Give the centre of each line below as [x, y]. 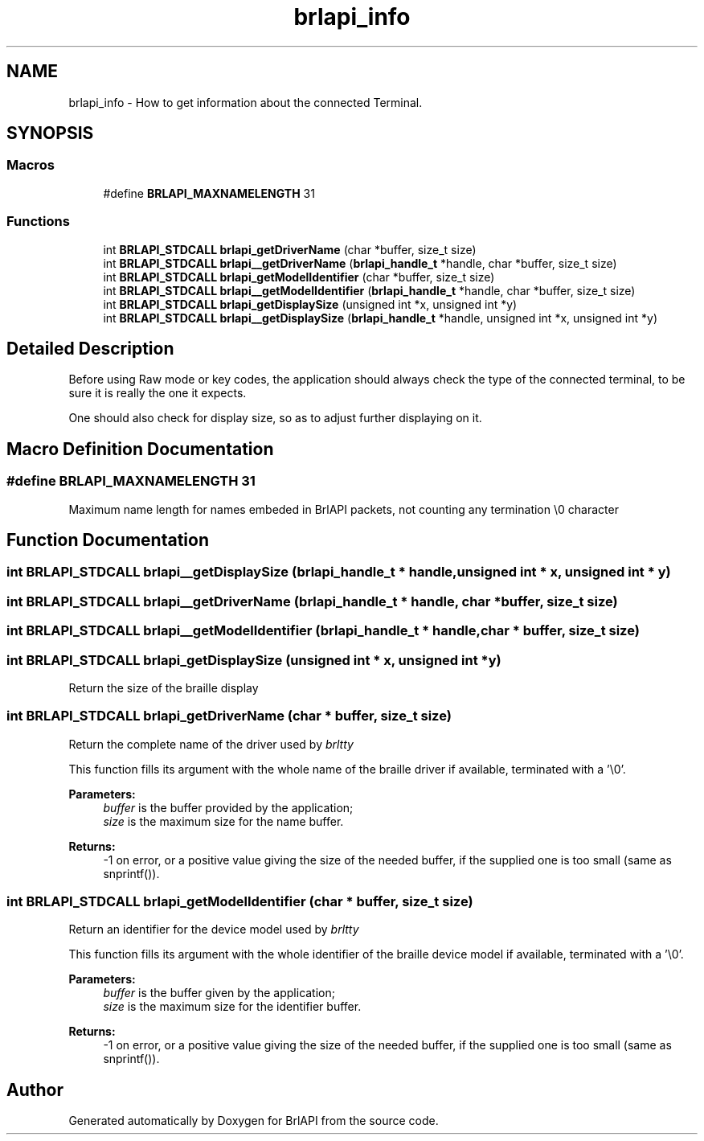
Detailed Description [90, 348]
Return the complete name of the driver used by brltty [211, 744]
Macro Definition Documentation [140, 449]
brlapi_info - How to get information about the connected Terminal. [246, 102]
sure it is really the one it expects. [158, 393]
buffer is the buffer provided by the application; [228, 807]
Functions [38, 222]
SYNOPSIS [50, 133]
